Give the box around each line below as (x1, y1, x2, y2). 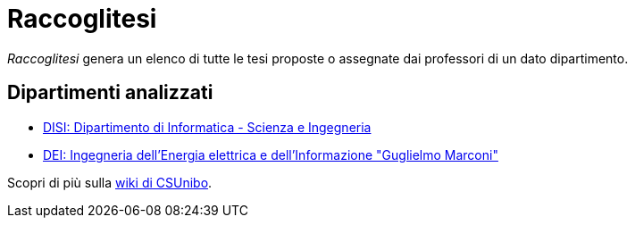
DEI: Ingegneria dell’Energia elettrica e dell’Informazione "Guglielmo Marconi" (43, 146, 498, 162)
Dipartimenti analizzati (7, 81, 213, 104)
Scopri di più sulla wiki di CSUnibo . (7, 174, 213, 190)
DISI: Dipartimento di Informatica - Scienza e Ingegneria (43, 119, 372, 135)
